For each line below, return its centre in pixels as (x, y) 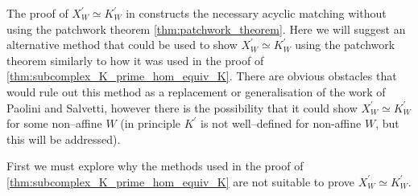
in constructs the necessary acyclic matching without (256, 13)
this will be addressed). (64, 139)
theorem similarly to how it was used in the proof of (135, 60)
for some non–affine (54, 123)
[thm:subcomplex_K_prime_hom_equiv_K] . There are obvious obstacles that (202, 76)
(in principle (151, 123)
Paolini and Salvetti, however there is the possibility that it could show (182, 107)
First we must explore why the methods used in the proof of (155, 166)
